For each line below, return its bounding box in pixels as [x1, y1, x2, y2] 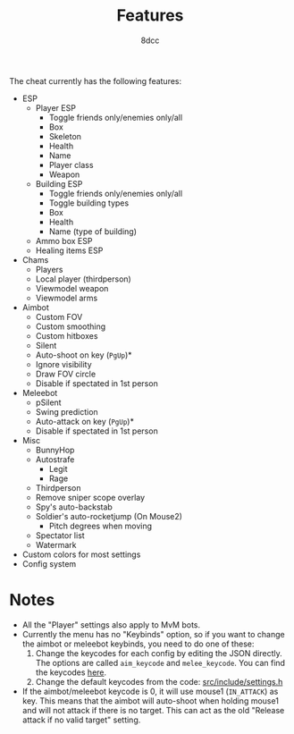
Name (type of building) [48, 225, 137, 237]
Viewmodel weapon [35, 283, 109, 293]
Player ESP [35, 102, 76, 113]
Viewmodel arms [35, 292, 98, 303]
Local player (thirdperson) [35, 274, 131, 284]
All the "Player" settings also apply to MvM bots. [21, 619, 201, 630]
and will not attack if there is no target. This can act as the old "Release [21, 704, 285, 715]
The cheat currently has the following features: [9, 75, 182, 86]
